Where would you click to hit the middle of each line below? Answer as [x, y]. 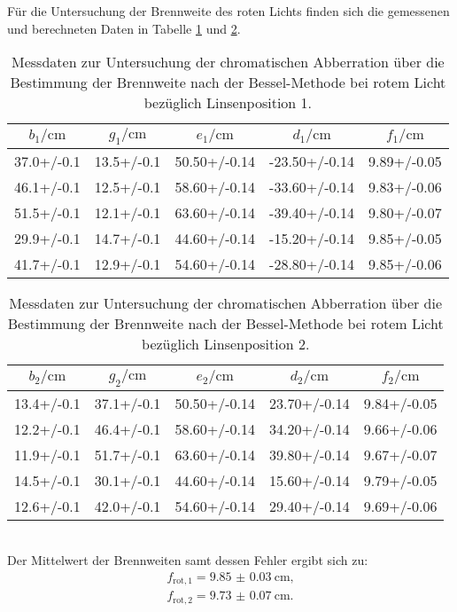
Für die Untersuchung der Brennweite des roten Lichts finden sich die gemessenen [228, 11]
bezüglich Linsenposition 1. [228, 103]
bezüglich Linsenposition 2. [226, 344]
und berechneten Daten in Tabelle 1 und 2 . [124, 28]
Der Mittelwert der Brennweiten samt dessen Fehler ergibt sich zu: [188, 560]
